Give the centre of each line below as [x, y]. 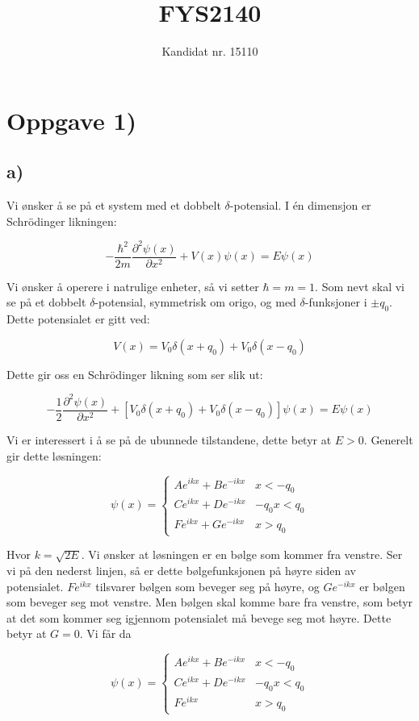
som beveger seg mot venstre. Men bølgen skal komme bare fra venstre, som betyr [210, 602]
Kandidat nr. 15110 [210, 51]
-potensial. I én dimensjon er [300, 205]
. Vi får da [105, 633]
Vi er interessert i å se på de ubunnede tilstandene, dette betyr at [169, 440]
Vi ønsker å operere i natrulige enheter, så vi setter [133, 286]
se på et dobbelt [46, 302]
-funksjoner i [336, 302]
